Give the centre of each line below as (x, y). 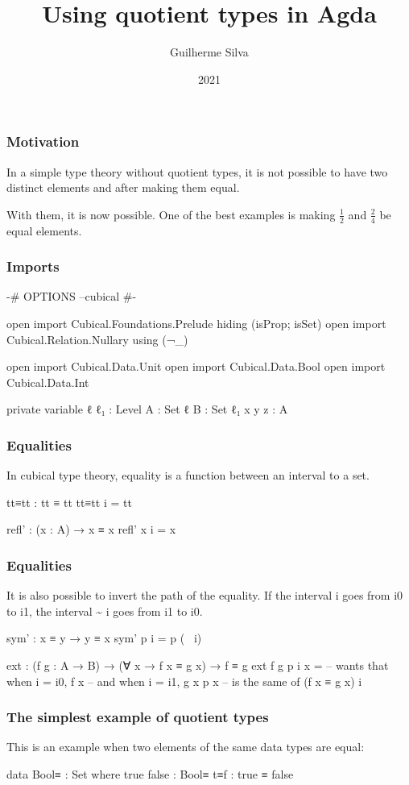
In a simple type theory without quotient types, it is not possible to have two (197, 171)
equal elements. (44, 230)
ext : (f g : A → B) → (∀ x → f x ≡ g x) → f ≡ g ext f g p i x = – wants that (198, 665)
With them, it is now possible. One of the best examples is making (171, 214)
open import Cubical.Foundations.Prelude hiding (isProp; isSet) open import (196, 324)
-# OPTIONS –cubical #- (72, 296)
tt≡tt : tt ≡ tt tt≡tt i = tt (69, 502)
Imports (33, 266)
